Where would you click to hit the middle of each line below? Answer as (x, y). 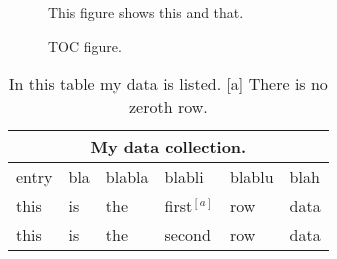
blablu (251, 177)
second (187, 235)
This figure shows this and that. (146, 12)
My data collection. (168, 147)
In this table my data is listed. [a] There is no (168, 84)
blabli (184, 177)
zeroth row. (168, 107)
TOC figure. (85, 45)
